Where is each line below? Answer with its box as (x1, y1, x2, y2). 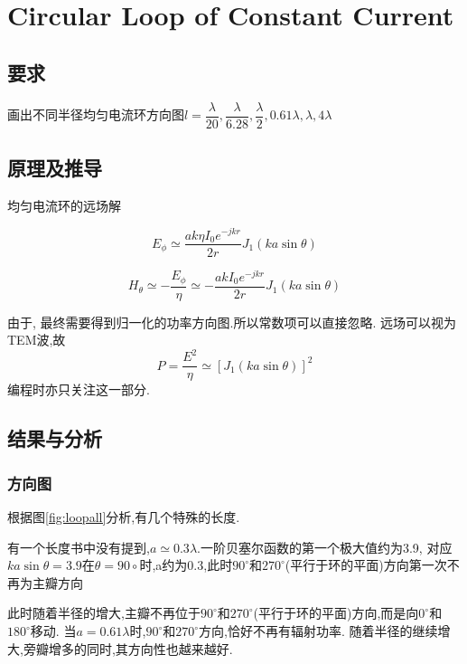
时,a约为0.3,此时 (139, 555, 233, 574)
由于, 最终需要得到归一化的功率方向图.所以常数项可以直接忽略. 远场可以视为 (7, 312, 456, 331)
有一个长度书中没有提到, (7, 537, 150, 556)
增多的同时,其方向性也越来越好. (48, 639, 233, 658)
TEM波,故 (7, 330, 66, 349)
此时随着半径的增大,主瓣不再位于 (7, 603, 201, 622)
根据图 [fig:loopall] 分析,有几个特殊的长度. (7, 507, 240, 526)
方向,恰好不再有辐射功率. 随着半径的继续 (199, 621, 438, 640)
